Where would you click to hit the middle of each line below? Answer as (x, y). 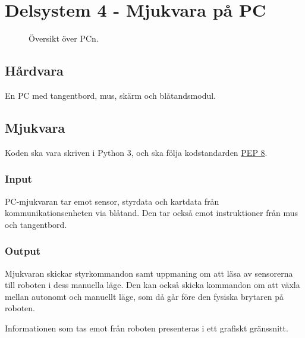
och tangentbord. (36, 224)
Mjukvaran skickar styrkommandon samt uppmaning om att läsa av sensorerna (149, 273)
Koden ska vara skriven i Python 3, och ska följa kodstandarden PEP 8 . (136, 152)
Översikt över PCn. (64, 38)
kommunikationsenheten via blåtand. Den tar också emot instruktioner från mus (152, 213)
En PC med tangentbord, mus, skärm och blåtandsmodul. (111, 95)
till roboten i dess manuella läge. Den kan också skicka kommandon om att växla (152, 285)
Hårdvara (34, 71)
